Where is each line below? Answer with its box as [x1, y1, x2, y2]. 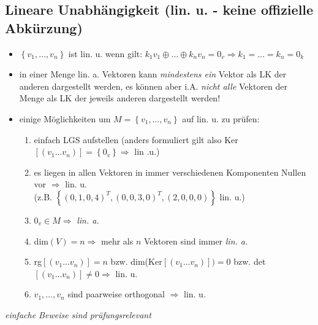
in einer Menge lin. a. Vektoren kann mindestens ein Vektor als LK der [19, 68, 287, 80]
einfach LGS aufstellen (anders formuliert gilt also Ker [34, 133, 238, 146]
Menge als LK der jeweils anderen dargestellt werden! [19, 92, 221, 104]
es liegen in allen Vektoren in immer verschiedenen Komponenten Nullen [34, 165, 306, 178]
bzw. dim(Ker [110, 255, 162, 268]
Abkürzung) [5, 18, 83, 37]
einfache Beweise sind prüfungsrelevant [5, 308, 151, 321]
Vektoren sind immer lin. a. [143, 234, 248, 247]
